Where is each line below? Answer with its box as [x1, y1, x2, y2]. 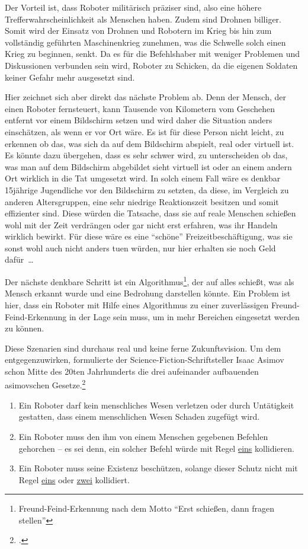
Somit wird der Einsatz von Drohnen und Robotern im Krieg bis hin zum [5, 24, 272, 37]
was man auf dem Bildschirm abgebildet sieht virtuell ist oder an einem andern [5, 160, 292, 173]
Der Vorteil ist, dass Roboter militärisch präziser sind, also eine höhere [5, 1, 262, 13]
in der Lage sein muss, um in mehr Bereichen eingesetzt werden [69, 310, 300, 323]
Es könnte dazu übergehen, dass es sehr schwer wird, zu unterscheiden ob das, [5, 149, 288, 161]
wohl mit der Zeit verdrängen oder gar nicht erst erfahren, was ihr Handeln [5, 218, 278, 231]
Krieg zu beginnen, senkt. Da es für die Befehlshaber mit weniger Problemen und [5, 47, 300, 60]
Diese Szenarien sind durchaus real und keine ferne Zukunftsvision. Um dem [5, 341, 281, 354]
